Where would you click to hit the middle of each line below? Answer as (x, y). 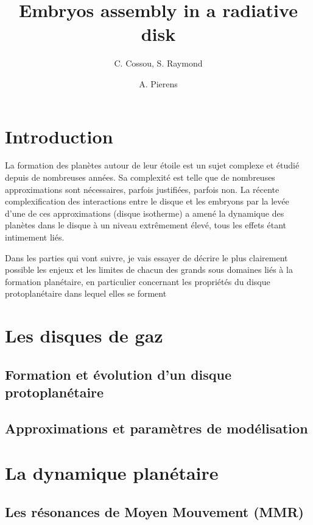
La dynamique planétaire (112, 473)
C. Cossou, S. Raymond (158, 63)
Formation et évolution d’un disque (118, 374)
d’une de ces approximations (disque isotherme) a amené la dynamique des (145, 213)
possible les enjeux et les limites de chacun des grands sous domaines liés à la (149, 270)
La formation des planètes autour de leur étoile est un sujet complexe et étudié (152, 165)
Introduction (59, 136)
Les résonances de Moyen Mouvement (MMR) (154, 512)
